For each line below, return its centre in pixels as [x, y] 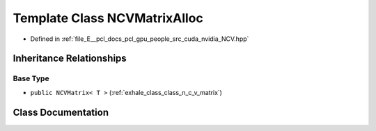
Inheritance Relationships [70, 59]
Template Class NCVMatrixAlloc [108, 18]
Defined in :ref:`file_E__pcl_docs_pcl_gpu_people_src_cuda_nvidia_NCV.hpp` [140, 39]
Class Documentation [61, 112]
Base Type [31, 78]
